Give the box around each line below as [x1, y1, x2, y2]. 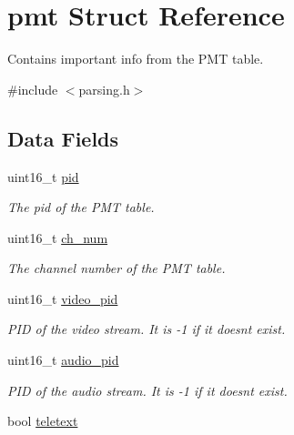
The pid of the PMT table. [7, 197, 155, 217]
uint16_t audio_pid [7, 350, 119, 369]
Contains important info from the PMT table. [7, 49, 264, 68]
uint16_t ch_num [7, 228, 108, 247]
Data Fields [7, 124, 119, 152]
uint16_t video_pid [7, 288, 118, 308]
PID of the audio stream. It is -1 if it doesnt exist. [7, 380, 288, 400]
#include [7, 79, 58, 98]
